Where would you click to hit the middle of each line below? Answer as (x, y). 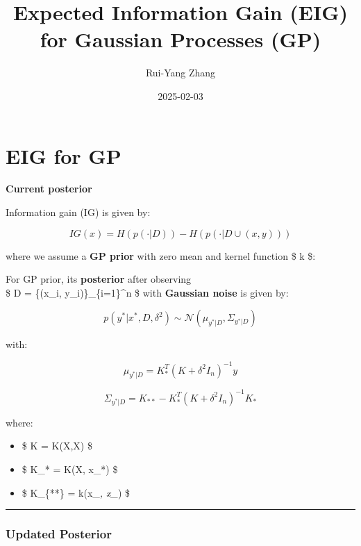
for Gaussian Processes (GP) (180, 39)
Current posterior (49, 189)
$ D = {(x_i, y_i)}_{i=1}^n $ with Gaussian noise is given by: (147, 292)
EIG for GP (64, 155)
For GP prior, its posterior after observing (99, 279)
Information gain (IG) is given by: (78, 212)
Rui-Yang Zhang (180, 73)
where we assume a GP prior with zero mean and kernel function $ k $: (161, 255)
